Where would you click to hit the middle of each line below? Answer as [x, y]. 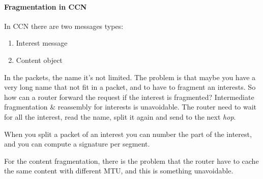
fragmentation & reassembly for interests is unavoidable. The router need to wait [130, 107]
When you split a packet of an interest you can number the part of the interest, [128, 134]
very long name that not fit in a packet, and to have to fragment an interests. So [130, 87]
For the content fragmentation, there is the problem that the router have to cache [131, 160]
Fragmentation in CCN [46, 6]
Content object [39, 60]
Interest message [42, 43]
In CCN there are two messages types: [64, 26]
